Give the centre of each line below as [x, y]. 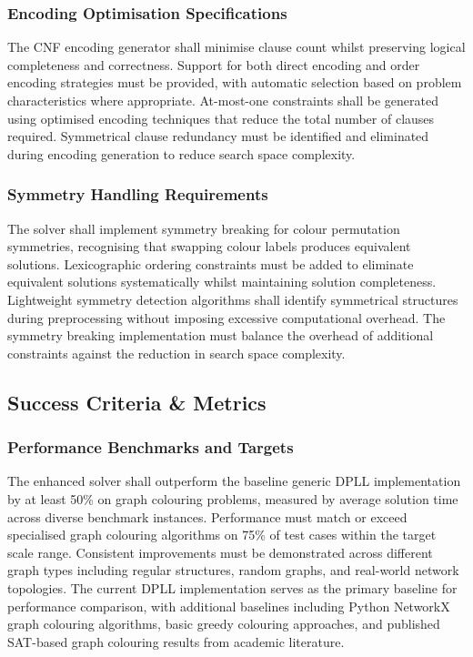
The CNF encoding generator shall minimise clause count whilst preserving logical [236, 47]
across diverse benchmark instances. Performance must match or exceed [207, 516]
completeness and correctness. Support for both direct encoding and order [214, 64]
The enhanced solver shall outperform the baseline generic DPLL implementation [234, 481]
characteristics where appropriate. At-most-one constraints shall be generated [223, 100]
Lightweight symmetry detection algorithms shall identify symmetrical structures [233, 299]
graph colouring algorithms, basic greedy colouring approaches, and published [224, 624]
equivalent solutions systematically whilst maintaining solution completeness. [222, 282]
